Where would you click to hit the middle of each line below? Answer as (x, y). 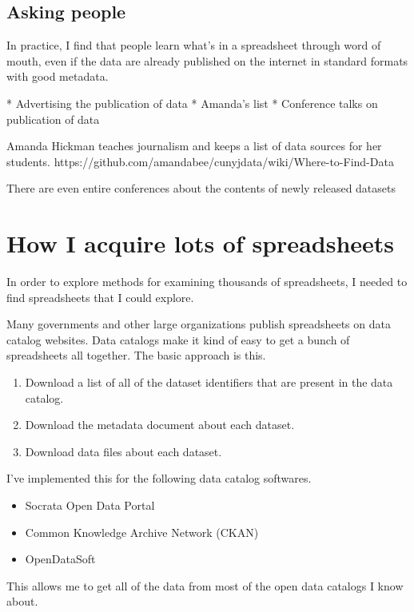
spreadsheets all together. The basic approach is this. (136, 355)
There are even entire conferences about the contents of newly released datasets (201, 188)
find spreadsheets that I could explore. (100, 297)
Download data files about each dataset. (123, 451)
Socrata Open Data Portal (90, 505)
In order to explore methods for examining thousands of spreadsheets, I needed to (207, 282)
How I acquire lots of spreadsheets (201, 243)
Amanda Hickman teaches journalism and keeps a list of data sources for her (194, 146)
